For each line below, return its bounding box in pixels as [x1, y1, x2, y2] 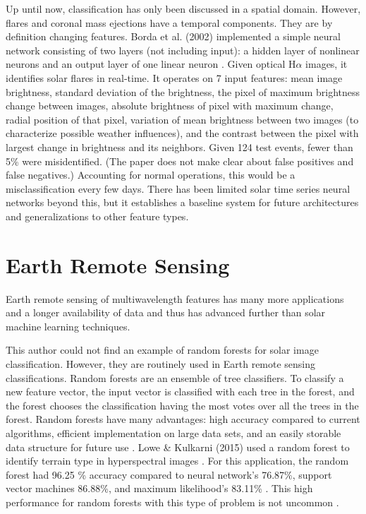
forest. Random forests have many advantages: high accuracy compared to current [6, 412, 360, 426]
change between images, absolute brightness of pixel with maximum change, [6, 98, 334, 113]
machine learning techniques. [6, 318, 130, 333]
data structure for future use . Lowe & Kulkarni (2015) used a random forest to [6, 439, 350, 454]
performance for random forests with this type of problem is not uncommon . [6, 494, 339, 509]
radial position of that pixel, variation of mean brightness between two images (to [6, 112, 359, 126]
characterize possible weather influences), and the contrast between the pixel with [6, 126, 359, 141]
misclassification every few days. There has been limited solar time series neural [6, 181, 350, 196]
